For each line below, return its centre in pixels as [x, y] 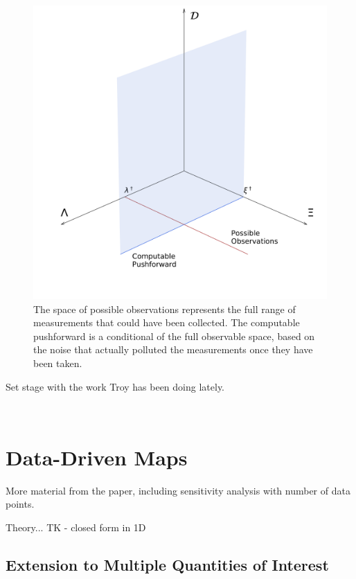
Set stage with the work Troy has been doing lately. [115, 386]
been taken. [58, 363]
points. [20, 504]
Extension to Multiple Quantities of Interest [167, 565]
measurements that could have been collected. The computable [167, 322]
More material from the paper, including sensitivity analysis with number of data [178, 490]
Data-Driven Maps [97, 457]
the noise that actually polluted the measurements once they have [173, 349]
